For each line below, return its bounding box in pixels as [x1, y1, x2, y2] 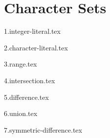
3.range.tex [4, 59, 37, 69]
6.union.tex [4, 108, 38, 118]
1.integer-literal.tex [4, 26, 61, 36]
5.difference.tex [4, 92, 49, 102]
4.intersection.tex [4, 75, 55, 85]
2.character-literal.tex [4, 42, 68, 52]
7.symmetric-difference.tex [4, 124, 82, 135]
